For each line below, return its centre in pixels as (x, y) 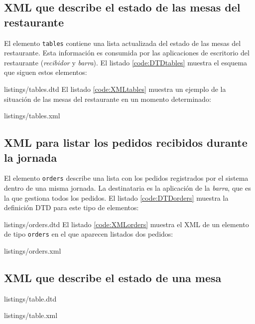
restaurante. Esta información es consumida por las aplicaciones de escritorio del (127, 53)
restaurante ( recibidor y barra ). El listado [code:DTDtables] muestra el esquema (126, 62)
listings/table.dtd (30, 298)
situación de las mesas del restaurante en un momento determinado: (108, 99)
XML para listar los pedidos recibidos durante (126, 143)
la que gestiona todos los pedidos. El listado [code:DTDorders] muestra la (116, 197)
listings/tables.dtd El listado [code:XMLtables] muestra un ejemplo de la (115, 89)
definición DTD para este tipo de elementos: (71, 207)
